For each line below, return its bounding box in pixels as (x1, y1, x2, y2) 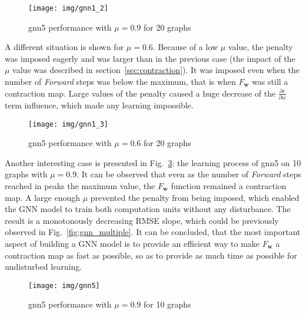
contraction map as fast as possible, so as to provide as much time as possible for (5, 249, 297, 261)
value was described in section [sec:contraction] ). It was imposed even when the (12, 64, 300, 76)
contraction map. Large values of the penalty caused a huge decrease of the (5, 87, 276, 99)
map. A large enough (5, 191, 80, 203)
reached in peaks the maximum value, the (5, 179, 155, 191)
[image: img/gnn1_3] (28, 120, 109, 128)
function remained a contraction (171, 179, 287, 191)
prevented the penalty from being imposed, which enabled (90, 191, 300, 203)
